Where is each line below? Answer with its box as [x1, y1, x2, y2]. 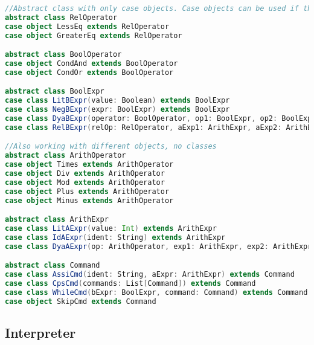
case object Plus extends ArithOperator [5, 187, 170, 196]
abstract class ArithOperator [5, 151, 126, 160]
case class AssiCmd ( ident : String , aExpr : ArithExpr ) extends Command [5, 270, 295, 279]
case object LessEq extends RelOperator [5, 22, 170, 31]
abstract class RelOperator [5, 13, 118, 22]
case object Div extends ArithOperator [5, 169, 165, 178]
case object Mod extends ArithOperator [5, 178, 165, 187]
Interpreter [5, 323, 76, 342]
